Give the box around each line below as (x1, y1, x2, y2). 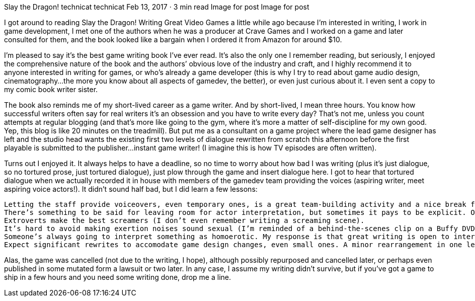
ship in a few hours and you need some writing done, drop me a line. (4, 273, 231, 281)
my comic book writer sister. (4, 85, 98, 94)
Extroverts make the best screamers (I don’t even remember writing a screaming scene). (4, 216, 365, 224)
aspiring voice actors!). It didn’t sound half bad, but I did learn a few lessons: (4, 185, 258, 193)
